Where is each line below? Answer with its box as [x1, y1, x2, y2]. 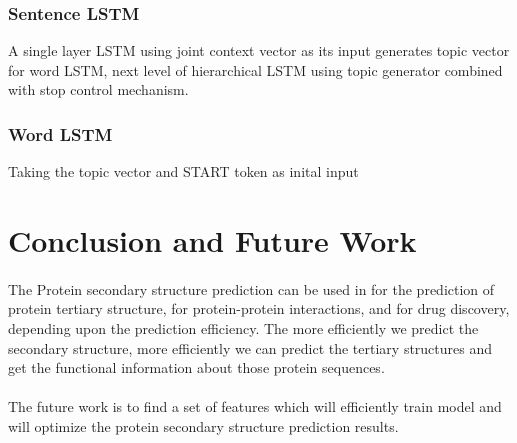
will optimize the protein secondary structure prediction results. [8, 415, 399, 436]
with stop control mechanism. [8, 79, 189, 100]
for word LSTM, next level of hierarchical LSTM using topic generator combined [8, 59, 503, 80]
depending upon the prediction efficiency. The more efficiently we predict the [8, 317, 479, 338]
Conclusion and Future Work [8, 220, 417, 260]
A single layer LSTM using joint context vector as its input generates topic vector [8, 40, 510, 61]
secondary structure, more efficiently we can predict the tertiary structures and [8, 337, 493, 358]
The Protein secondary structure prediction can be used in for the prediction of [8, 278, 495, 299]
